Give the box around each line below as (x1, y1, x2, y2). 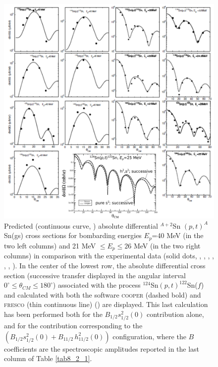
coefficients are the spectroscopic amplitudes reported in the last (4, 343, 200, 354)
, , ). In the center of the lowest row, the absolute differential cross (4, 260, 206, 270)
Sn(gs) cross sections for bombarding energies (4, 230, 142, 241)
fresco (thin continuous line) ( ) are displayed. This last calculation (4, 299, 208, 309)
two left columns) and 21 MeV (4, 240, 96, 250)
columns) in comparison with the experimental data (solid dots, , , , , (4, 250, 214, 261)
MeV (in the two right (133, 240, 201, 250)
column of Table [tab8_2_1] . (4, 353, 92, 364)
